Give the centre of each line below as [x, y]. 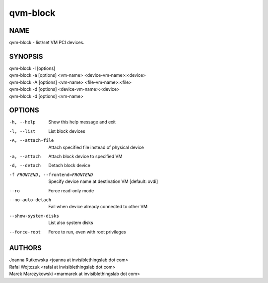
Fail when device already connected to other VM [98, 207]
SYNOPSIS [26, 56]
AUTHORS [26, 248]
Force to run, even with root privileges [87, 232]
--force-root [25, 232]
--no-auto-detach [30, 200]
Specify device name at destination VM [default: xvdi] [103, 181]
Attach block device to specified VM [85, 156]
